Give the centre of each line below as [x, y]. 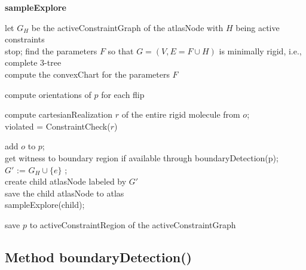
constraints [25, 39]
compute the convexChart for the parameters [87, 74]
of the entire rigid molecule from [181, 114]
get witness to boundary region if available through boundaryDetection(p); [142, 157]
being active [258, 27]
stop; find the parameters [51, 50]
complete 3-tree [33, 62]
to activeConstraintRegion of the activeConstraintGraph [133, 224]
